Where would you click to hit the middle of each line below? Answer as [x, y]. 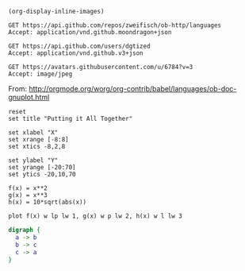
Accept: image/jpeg [40, 74]
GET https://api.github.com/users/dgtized [79, 46]
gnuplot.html [29, 97]
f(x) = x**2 [28, 188]
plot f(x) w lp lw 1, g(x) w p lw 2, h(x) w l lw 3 [95, 216]
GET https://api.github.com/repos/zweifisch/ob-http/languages [115, 25]
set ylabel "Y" [33, 161]
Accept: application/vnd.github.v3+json [76, 53]
